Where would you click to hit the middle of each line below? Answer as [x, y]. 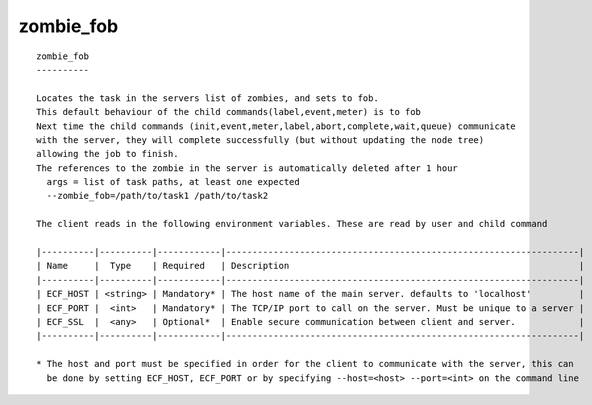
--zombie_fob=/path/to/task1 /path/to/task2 [157, 196]
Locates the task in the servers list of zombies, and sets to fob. [207, 98]
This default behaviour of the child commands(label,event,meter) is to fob [229, 112]
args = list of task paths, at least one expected [173, 182]
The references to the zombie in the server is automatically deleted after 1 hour [247, 168]
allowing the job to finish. [107, 154]
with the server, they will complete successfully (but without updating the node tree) [260, 139]
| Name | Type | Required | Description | [310, 266]
